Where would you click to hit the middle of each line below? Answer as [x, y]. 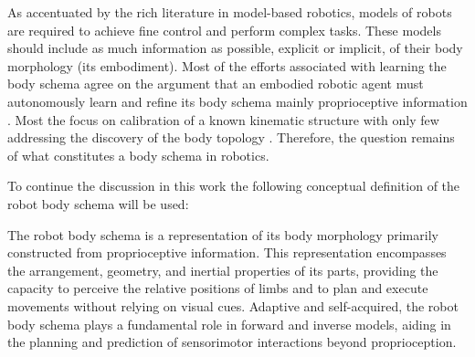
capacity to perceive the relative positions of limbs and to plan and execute [218, 288]
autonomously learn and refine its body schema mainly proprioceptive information [237, 101]
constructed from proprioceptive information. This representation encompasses [227, 252]
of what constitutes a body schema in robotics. [138, 155]
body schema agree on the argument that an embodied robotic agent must [216, 84]
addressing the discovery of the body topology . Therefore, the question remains [231, 137]
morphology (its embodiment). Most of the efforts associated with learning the [227, 65]
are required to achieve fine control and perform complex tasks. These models [224, 30]
